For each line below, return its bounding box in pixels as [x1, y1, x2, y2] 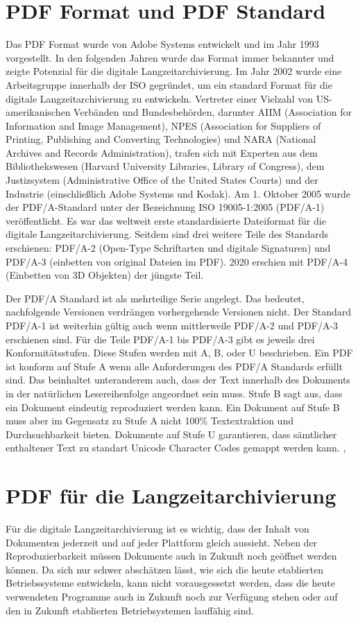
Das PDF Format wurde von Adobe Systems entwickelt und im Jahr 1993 [6, 37, 319, 51]
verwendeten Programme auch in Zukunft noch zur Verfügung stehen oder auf [6, 589, 338, 604]
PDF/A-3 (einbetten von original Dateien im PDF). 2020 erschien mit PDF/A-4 [6, 254, 348, 268]
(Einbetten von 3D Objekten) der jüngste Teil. [6, 268, 204, 282]
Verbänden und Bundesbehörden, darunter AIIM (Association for [74, 105, 352, 119]
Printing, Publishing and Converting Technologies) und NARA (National [6, 132, 316, 146]
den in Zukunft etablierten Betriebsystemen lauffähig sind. [6, 603, 254, 617]
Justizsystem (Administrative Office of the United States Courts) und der [6, 173, 318, 187]
